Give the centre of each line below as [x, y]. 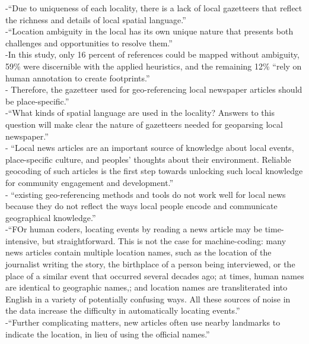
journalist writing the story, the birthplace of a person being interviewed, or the [150, 264]
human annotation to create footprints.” [78, 78]
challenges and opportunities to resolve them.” [89, 42]
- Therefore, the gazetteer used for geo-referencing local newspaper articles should [154, 89]
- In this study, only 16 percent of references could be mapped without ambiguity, [152, 54]
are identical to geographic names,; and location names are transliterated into [146, 287]
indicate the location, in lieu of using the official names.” [108, 334]
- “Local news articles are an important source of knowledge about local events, [150, 148]
